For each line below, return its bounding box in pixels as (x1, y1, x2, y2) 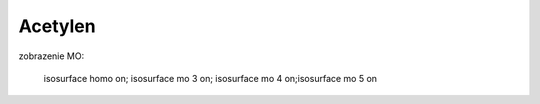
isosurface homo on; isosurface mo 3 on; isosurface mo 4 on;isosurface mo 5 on (43, 72, 378, 84)
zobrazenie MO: (18, 50, 85, 62)
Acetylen (18, 15, 96, 37)
